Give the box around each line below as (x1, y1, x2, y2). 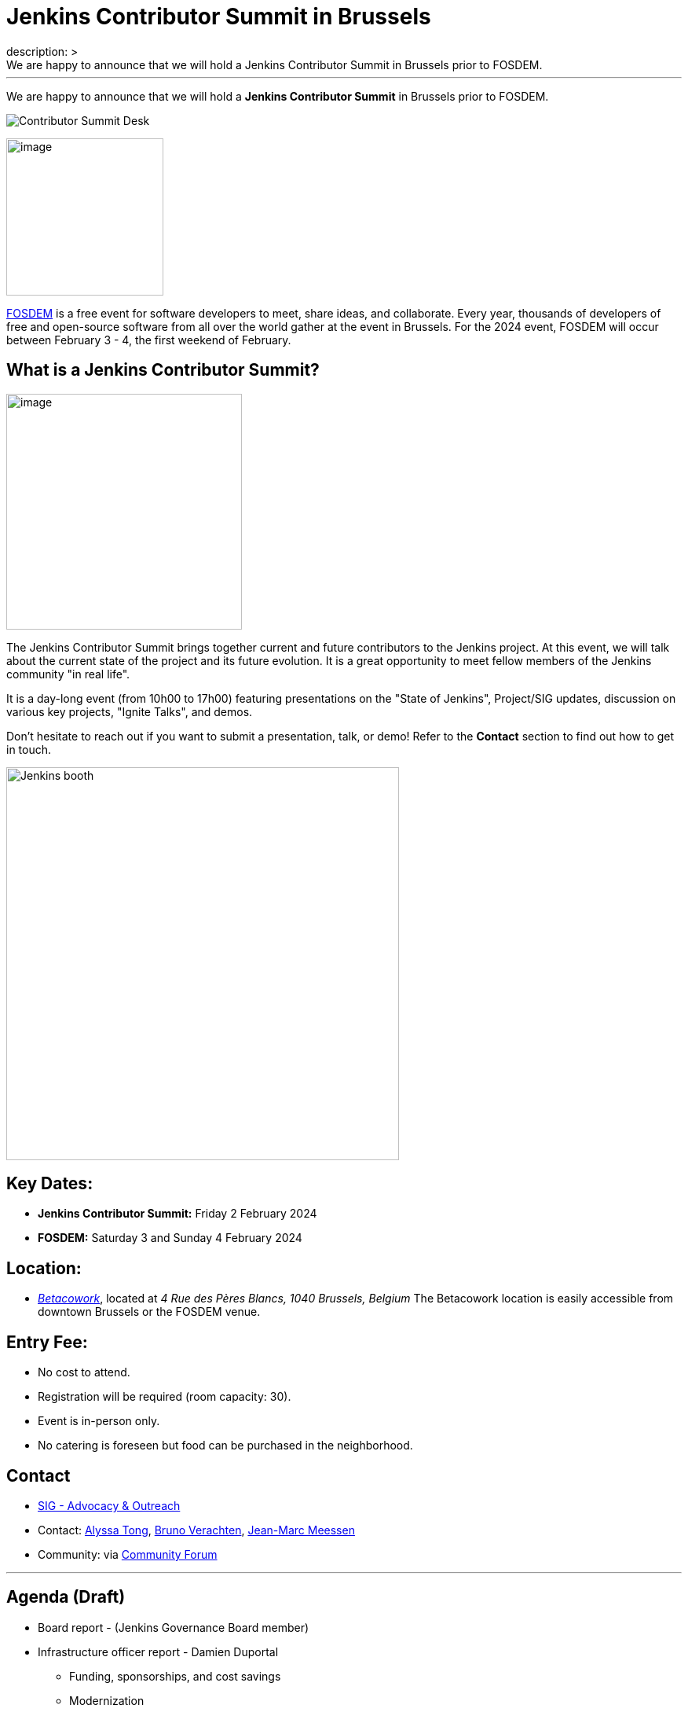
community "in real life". (6, 667, 130, 681)
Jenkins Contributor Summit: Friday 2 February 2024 (38, 1207, 317, 1221)
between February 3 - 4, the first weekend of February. (6, 332, 291, 347)
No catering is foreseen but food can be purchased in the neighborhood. (38, 1438, 413, 1453)
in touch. (6, 742, 52, 756)
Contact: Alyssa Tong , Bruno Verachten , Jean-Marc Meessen (38, 1523, 355, 1537)
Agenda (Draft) (6, 1587, 126, 1607)
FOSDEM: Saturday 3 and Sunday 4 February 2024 (38, 1231, 302, 1245)
